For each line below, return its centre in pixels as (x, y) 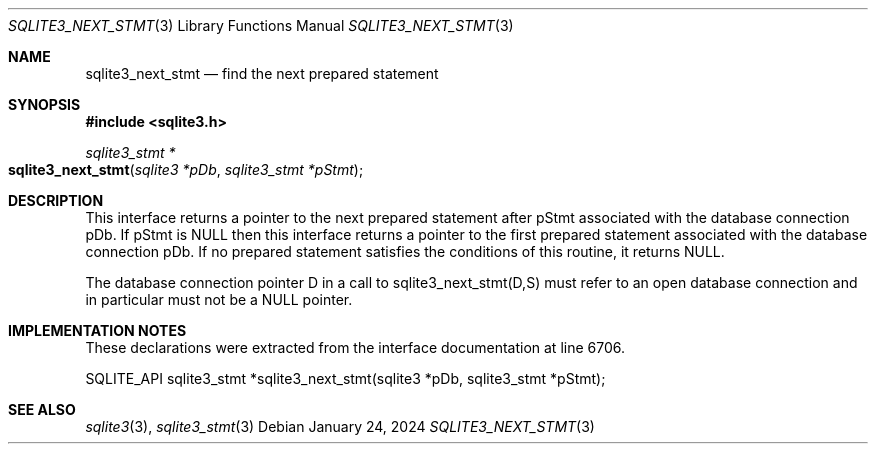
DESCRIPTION (56, 200)
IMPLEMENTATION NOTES (97, 330)
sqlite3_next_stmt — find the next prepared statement (262, 73)
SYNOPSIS (44, 104)
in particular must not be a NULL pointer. (219, 299)
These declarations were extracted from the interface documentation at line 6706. (355, 347)
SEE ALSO (42, 409)
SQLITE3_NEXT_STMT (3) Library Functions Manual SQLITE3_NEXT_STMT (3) (261, 25)
